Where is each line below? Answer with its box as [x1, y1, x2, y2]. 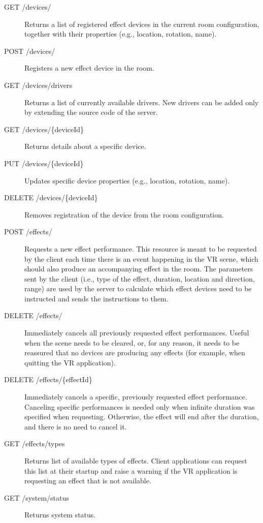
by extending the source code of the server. [24, 107, 158, 117]
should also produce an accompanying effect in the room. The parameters [24, 263, 253, 274]
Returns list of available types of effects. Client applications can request [24, 455, 247, 466]
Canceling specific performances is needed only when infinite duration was [24, 401, 255, 412]
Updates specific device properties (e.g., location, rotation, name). [24, 175, 230, 186]
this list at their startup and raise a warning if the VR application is [24, 465, 238, 476]
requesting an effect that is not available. [24, 475, 151, 486]
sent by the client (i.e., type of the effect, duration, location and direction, [24, 273, 255, 284]
